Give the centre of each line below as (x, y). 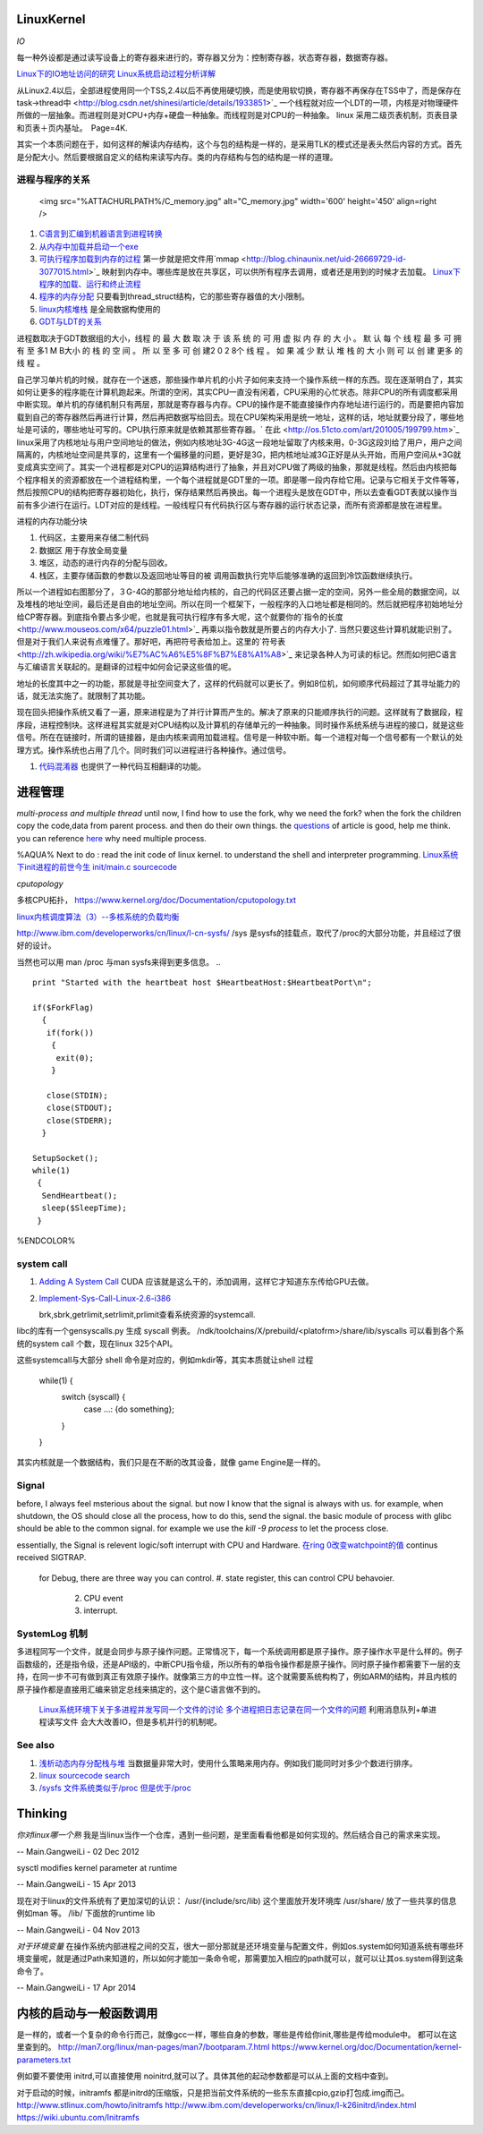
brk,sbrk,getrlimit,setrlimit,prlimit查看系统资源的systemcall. (147, 1314)
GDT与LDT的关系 (70, 321)
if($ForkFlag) (63, 1007)
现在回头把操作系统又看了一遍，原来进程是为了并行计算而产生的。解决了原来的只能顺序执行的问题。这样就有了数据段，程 (240, 713)
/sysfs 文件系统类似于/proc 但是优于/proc (115, 1788)
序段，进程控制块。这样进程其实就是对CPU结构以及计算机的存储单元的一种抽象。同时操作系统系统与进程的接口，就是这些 (240, 724)
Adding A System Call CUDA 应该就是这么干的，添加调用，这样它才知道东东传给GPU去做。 (207, 1282)
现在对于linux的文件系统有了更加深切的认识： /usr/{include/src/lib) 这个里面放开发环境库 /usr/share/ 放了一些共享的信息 (237, 1900)
